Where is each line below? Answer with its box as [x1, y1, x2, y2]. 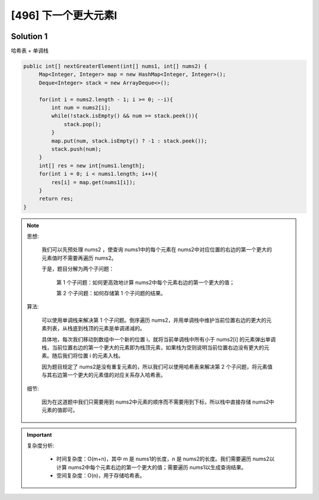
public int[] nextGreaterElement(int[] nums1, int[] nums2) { [23, 63, 207, 70]
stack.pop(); [64, 121, 102, 127]
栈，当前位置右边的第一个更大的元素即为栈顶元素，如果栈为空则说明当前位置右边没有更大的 [41, 344, 264, 351]
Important [27, 431, 53, 438]
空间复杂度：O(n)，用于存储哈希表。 [56, 472, 145, 479]
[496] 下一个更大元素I [11, 9, 118, 22]
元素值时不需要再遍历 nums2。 [41, 254, 117, 262]
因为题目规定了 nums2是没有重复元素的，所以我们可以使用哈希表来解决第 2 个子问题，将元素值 [41, 363, 273, 370]
